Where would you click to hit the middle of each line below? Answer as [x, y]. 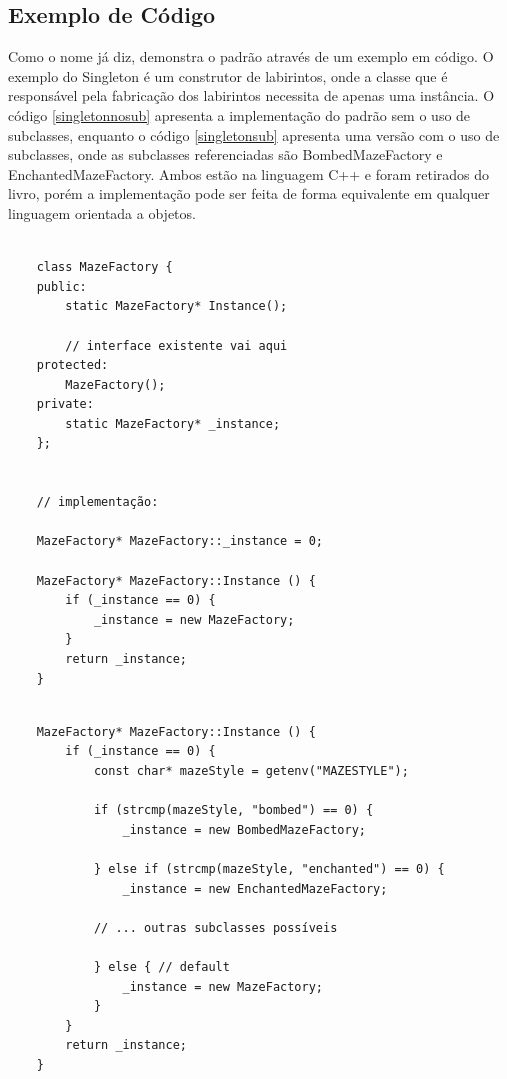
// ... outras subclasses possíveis [215, 927]
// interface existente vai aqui [176, 345]
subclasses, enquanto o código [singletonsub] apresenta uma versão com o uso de [254, 134]
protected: [72, 365]
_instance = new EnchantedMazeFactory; [255, 888]
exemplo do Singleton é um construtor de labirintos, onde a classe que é [228, 75]
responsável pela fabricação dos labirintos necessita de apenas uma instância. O [251, 95]
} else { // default [161, 966]
